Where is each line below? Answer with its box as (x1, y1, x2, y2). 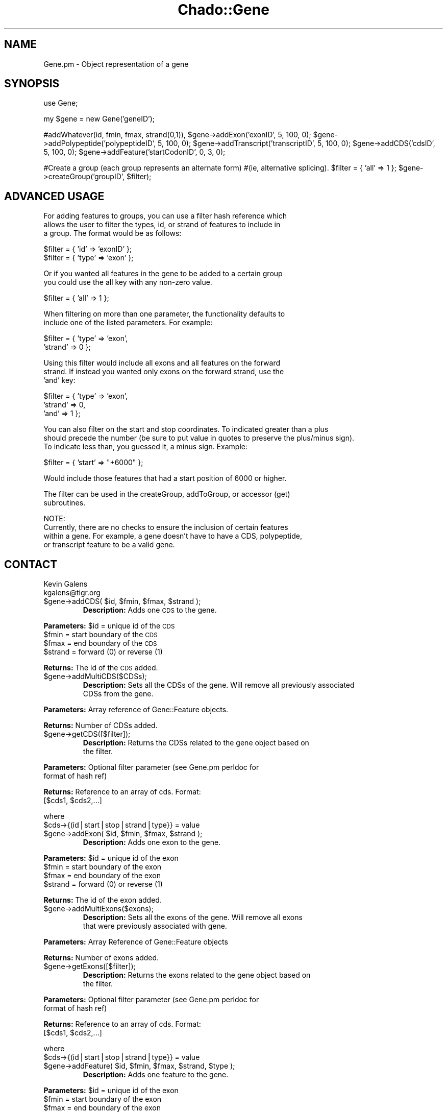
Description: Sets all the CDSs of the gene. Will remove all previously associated (83, 681, 355, 690)
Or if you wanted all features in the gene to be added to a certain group (43, 269, 283, 278)
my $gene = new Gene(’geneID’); (43, 114, 155, 124)
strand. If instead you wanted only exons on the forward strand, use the (43, 367, 284, 376)
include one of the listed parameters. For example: (43, 318, 213, 327)
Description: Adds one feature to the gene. (83, 1070, 229, 1079)
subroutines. (43, 498, 86, 507)
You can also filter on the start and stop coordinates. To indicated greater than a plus (43, 425, 329, 434)
